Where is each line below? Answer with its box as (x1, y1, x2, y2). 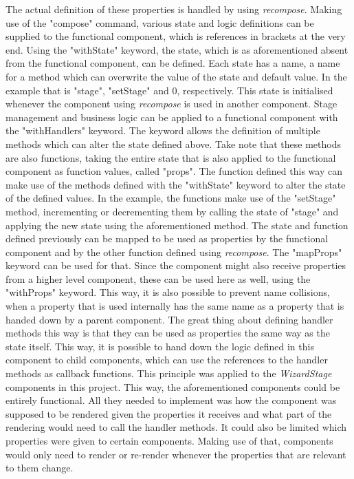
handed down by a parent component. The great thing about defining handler (5, 312, 333, 326)
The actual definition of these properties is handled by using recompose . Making (5, 2, 342, 16)
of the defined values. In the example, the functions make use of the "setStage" (5, 191, 336, 205)
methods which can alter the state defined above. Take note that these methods (5, 136, 341, 151)
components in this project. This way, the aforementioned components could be (5, 379, 340, 394)
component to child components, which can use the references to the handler (5, 352, 328, 367)
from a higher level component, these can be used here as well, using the (5, 271, 311, 286)
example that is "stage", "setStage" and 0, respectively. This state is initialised (5, 83, 333, 97)
